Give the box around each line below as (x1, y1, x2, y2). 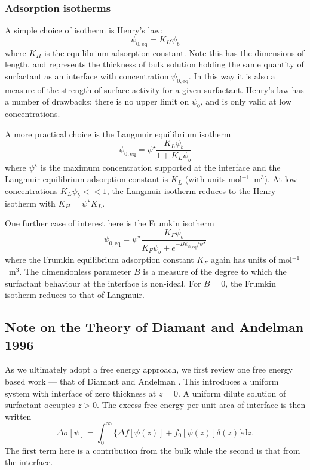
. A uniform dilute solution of (177, 386, 286, 399)
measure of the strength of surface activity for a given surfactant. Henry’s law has (5, 83, 304, 96)
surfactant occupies (5, 398, 75, 411)
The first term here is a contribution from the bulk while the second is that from (5, 444, 300, 456)
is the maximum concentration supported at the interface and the (40, 161, 281, 173)
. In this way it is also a (188, 69, 275, 82)
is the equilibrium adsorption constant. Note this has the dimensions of (44, 46, 305, 59)
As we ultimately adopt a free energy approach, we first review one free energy (5, 363, 293, 376)
